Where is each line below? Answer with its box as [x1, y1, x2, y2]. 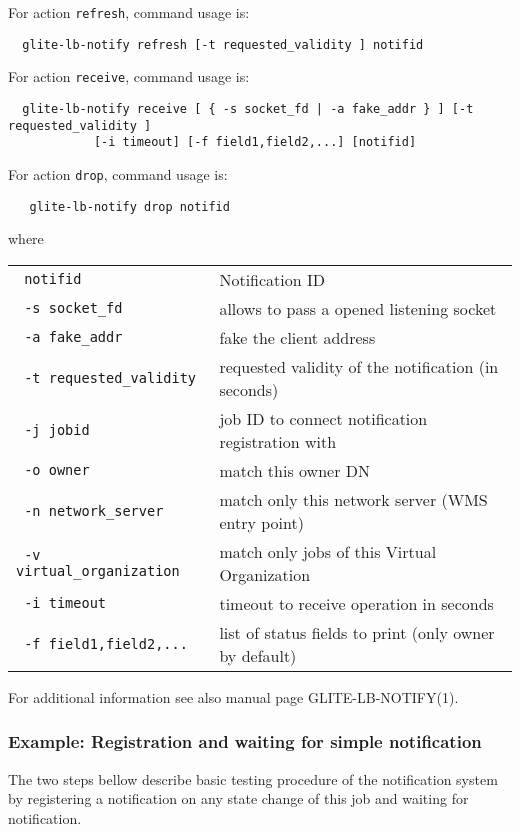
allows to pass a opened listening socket [219, 296, 497, 320]
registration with [219, 429, 337, 453]
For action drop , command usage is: [8, 163, 228, 184]
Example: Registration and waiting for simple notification [8, 729, 482, 754]
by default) [219, 643, 297, 667]
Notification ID [219, 267, 325, 291]
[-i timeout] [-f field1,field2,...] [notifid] [93, 135, 417, 150]
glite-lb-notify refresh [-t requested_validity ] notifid [22, 37, 424, 52]
